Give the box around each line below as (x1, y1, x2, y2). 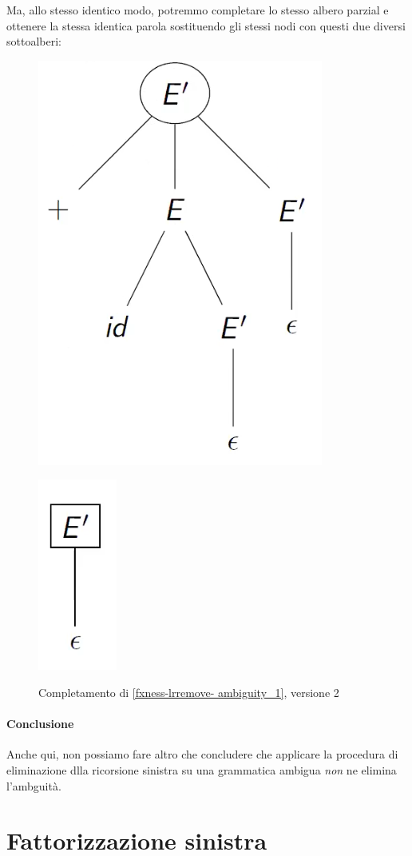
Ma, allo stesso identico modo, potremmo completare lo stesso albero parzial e (6, 2, 389, 18)
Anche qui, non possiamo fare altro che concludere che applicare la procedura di (6, 746, 398, 762)
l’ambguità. (6, 777, 61, 794)
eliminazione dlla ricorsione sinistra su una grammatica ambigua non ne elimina (6, 761, 397, 778)
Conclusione (6, 715, 74, 732)
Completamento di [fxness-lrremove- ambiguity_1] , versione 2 (38, 683, 339, 700)
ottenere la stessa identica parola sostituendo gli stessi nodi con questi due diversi (6, 17, 406, 34)
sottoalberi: (6, 33, 61, 50)
